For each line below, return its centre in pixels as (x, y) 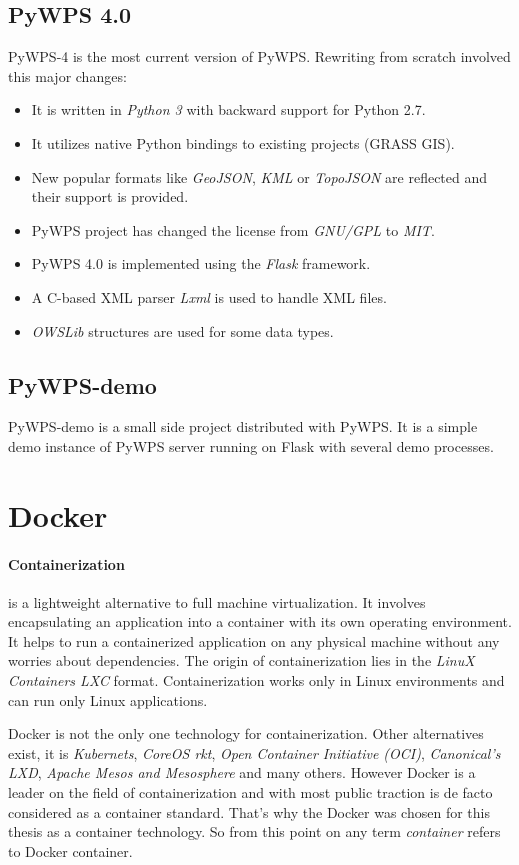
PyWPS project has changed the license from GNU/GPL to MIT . (233, 229)
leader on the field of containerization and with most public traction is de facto (250, 792)
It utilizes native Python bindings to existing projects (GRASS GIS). (243, 142)
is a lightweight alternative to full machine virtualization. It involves (217, 601)
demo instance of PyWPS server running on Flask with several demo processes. (251, 445)
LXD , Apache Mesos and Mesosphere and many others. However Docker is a (242, 772)
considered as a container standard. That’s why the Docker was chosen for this (249, 811)
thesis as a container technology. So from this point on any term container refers (254, 831)
